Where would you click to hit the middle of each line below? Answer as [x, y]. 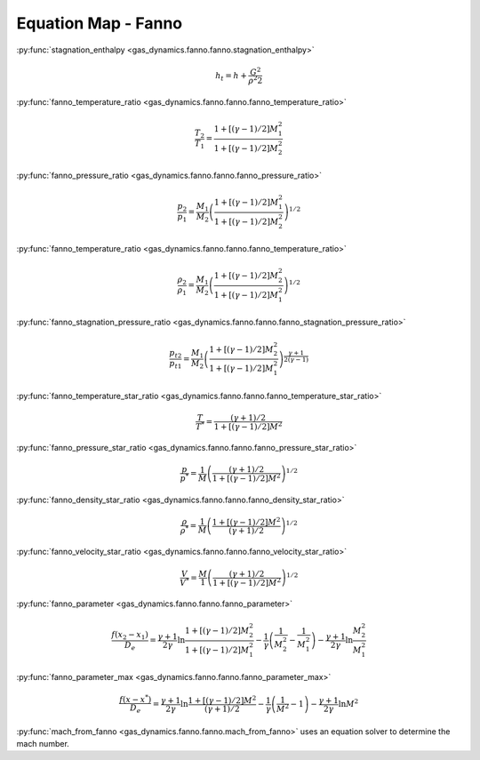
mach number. [43, 744]
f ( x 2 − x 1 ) [130, 636]
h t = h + [231, 76]
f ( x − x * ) [136, 699]
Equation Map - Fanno [100, 23]
